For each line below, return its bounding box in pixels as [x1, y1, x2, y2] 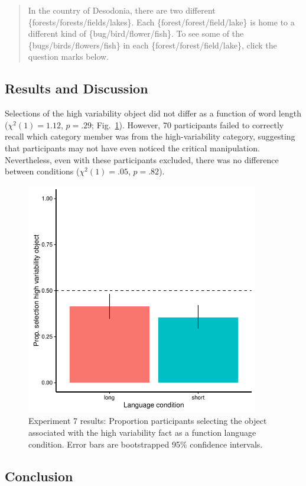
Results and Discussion [5, 79, 148, 98]
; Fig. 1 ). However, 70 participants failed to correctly [92, 118, 284, 131]
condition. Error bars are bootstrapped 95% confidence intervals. [28, 438, 263, 450]
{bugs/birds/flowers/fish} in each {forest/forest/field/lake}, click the [28, 38, 277, 51]
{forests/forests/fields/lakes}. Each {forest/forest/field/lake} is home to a [28, 15, 295, 28]
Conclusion [5, 466, 73, 485]
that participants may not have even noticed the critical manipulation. [5, 141, 260, 154]
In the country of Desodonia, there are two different [28, 4, 216, 16]
